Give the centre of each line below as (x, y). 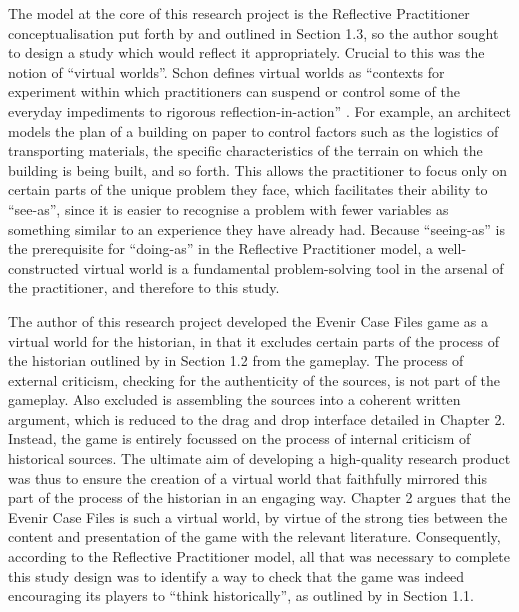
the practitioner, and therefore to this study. (144, 287)
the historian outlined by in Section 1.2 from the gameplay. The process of (236, 360)
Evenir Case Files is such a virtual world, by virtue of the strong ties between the (258, 516)
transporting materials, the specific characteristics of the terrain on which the (245, 150)
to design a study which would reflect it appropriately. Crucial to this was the (246, 52)
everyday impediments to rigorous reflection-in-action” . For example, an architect (260, 110)
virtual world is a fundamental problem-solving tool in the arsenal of (293, 267)
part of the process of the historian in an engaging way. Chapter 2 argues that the (259, 497)
